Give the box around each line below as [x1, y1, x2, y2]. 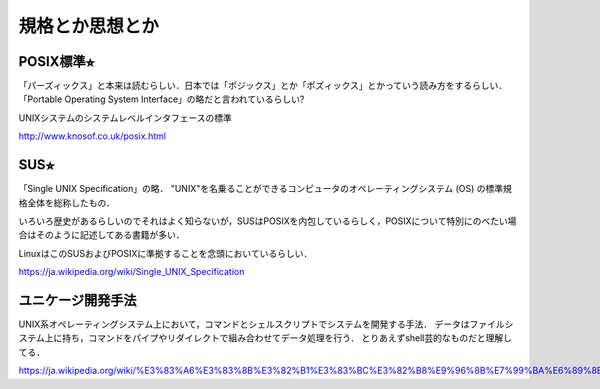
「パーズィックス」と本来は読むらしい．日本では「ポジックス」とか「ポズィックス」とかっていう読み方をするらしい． [18, 80, 508, 92]
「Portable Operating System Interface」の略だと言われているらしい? [18, 93, 305, 105]
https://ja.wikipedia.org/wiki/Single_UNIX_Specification [18, 266, 245, 278]
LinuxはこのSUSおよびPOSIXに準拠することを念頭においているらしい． [18, 247, 313, 259]
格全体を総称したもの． [18, 196, 115, 209]
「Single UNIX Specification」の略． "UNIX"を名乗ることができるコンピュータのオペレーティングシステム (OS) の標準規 [18, 183, 512, 195]
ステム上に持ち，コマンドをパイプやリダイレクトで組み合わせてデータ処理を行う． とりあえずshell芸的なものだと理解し [18, 332, 513, 344]
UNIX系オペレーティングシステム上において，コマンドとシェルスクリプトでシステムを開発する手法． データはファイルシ [18, 318, 514, 330]
